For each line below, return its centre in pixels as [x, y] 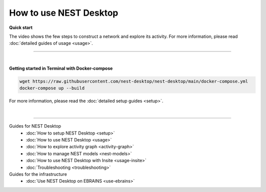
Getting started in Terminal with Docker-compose [61, 68]
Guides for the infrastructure [38, 174]
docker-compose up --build [52, 88]
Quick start [21, 27]
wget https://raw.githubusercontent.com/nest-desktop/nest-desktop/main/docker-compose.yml [134, 82]
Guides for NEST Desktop [35, 126]
